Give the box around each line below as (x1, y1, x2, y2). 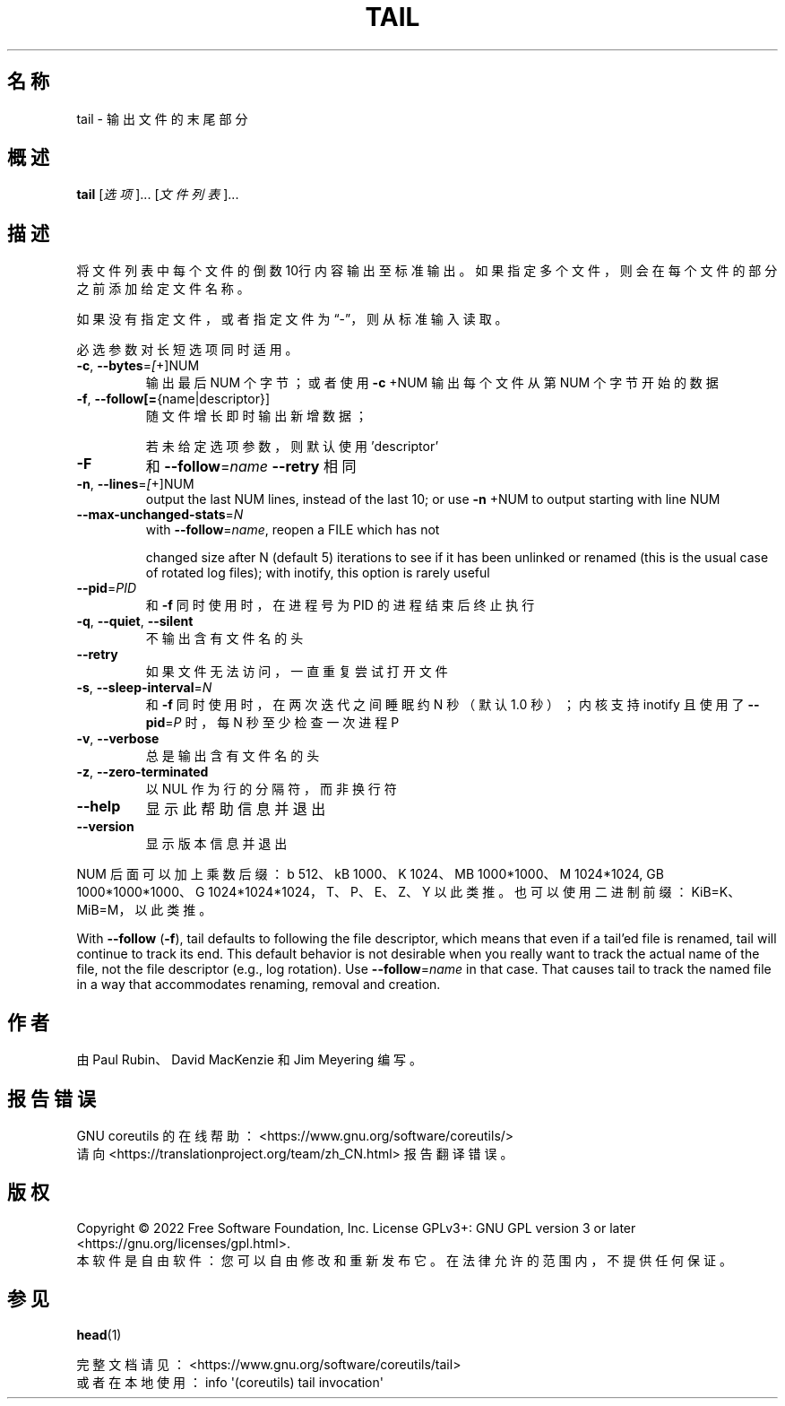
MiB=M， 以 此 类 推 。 (76, 902, 212, 918)
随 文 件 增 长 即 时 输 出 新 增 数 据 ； (145, 408, 367, 424)
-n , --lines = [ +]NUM (76, 476, 194, 492)
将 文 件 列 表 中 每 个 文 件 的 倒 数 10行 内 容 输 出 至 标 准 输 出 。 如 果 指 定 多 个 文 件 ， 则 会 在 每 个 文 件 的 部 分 (76, 263, 778, 279)
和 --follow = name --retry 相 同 (145, 457, 357, 476)
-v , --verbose (76, 731, 160, 747)
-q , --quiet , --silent (76, 613, 194, 629)
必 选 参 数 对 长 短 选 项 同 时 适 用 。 (76, 342, 298, 358)
